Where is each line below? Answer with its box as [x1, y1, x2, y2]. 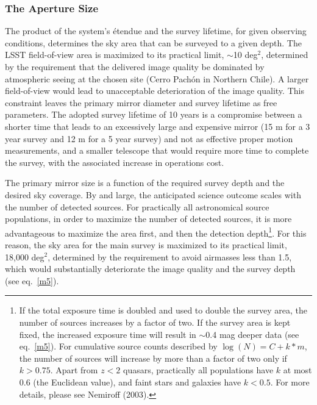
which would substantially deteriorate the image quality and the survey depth [5, 262, 296, 275]
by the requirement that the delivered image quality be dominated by [5, 60, 265, 73]
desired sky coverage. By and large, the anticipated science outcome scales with [5, 188, 301, 201]
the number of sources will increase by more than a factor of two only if [19, 351, 287, 364]
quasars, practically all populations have [123, 364, 274, 376]
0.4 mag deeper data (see [205, 328, 299, 340]
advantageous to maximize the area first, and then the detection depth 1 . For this [5, 224, 307, 239]
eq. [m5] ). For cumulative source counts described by [19, 340, 218, 353]
